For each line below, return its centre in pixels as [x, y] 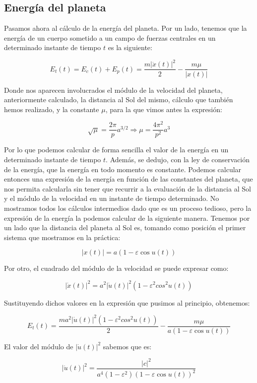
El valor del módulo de [39, 346]
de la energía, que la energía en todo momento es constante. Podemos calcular [123, 169]
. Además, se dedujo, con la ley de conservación [178, 160]
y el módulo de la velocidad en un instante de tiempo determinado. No [112, 198]
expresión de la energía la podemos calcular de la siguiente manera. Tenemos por [127, 218]
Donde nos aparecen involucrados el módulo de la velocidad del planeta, [113, 90]
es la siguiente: [130, 47]
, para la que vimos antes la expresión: [164, 109]
